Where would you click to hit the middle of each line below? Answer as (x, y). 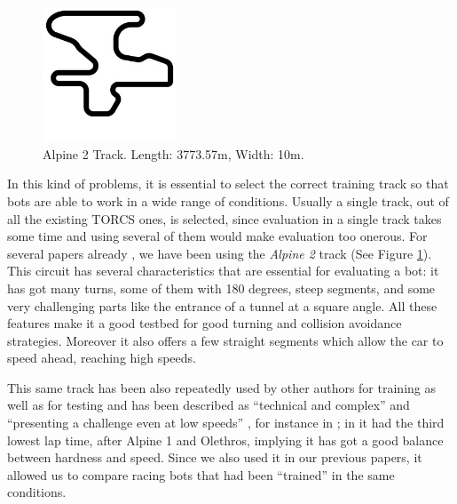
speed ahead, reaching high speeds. (102, 358)
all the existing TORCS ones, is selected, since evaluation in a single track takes (225, 218)
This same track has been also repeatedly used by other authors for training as (221, 387)
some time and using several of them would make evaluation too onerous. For (217, 236)
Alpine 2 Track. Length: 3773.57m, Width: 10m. (173, 153)
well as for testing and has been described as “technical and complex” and (209, 405)
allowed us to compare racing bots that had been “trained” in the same (201, 474)
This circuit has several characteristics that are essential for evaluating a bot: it (223, 271)
